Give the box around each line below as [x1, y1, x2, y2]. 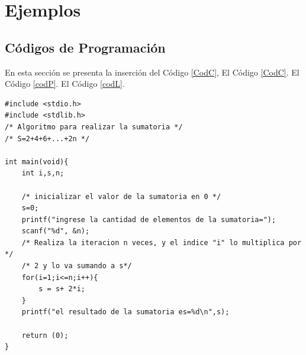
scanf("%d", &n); [21, 227, 90, 236]
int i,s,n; [21, 169, 65, 178]
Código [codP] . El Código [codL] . [5, 77, 125, 90]
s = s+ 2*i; [38, 285, 86, 294]
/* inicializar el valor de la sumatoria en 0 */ [21, 192, 221, 201]
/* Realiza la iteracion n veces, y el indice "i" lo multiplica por [21, 238, 302, 247]
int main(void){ [5, 157, 69, 166]
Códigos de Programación [5, 38, 166, 56]
